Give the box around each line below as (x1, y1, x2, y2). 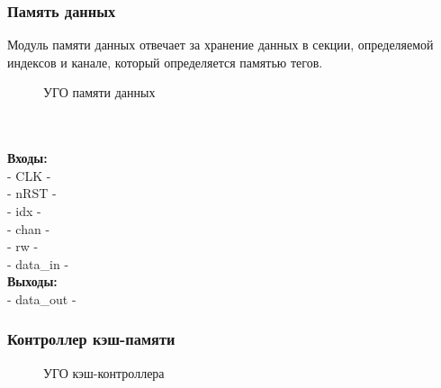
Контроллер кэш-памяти (7, 328, 175, 350)
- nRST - (7, 184, 57, 203)
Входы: (7, 149, 48, 167)
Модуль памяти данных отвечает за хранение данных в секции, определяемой (7, 35, 434, 54)
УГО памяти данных (43, 83, 156, 102)
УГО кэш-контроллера (43, 363, 165, 382)
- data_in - (7, 254, 69, 273)
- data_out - (7, 289, 76, 308)
